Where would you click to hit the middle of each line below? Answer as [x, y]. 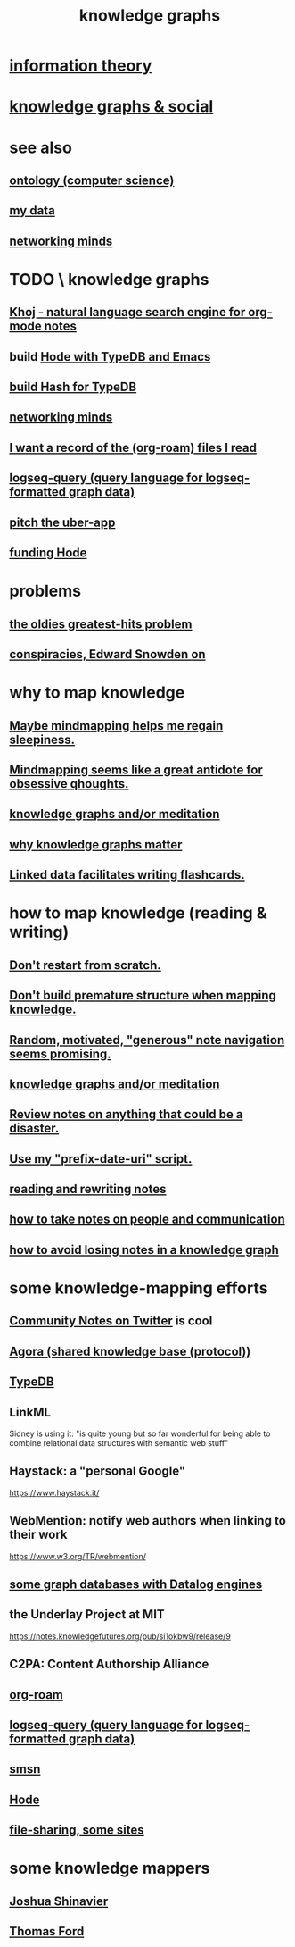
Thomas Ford [47, 1931]
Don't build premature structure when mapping [143, 995]
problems [45, 591]
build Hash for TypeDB [73, 387]
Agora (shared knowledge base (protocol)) [130, 1351]
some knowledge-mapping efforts [139, 1288]
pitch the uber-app [62, 522]
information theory [81, 66]
